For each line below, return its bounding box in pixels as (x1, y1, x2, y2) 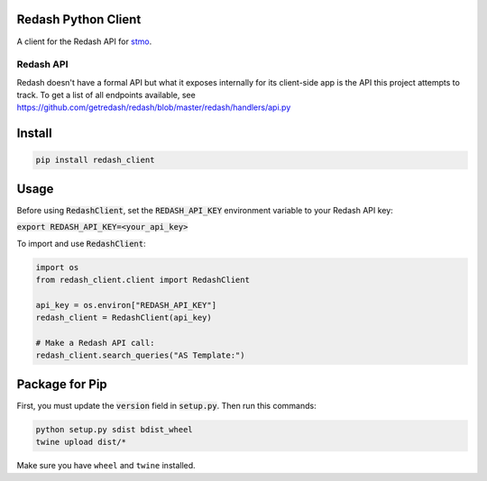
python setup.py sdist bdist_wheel (35, 424, 193, 434)
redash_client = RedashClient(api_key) (35, 313, 212, 323)
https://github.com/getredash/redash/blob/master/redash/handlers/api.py (16, 102, 291, 113)
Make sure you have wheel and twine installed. (16, 460, 196, 471)
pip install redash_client (35, 155, 155, 166)
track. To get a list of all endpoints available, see (16, 90, 196, 101)
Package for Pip (16, 377, 107, 392)
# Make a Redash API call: (35, 338, 155, 349)
